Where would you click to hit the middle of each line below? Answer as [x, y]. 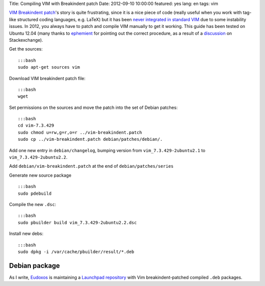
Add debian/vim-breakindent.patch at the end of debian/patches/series [91, 166]
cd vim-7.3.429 [36, 126]
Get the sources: [26, 49]
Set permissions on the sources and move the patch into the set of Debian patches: [93, 107]
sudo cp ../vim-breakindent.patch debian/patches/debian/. [90, 139]
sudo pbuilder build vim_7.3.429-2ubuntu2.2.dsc [77, 222]
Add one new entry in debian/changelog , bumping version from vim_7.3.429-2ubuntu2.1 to [107, 150]
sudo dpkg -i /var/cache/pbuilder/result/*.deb [76, 252]
